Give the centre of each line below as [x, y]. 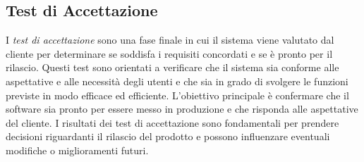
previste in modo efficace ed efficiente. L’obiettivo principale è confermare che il [177, 95]
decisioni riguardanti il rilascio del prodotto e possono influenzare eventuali [168, 136]
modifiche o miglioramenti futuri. [77, 150]
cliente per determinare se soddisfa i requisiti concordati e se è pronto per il [169, 53]
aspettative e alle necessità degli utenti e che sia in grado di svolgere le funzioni [177, 81]
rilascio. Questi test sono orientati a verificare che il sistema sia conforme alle [172, 67]
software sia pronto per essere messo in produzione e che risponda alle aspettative [182, 109]
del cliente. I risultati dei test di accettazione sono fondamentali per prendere [172, 122]
